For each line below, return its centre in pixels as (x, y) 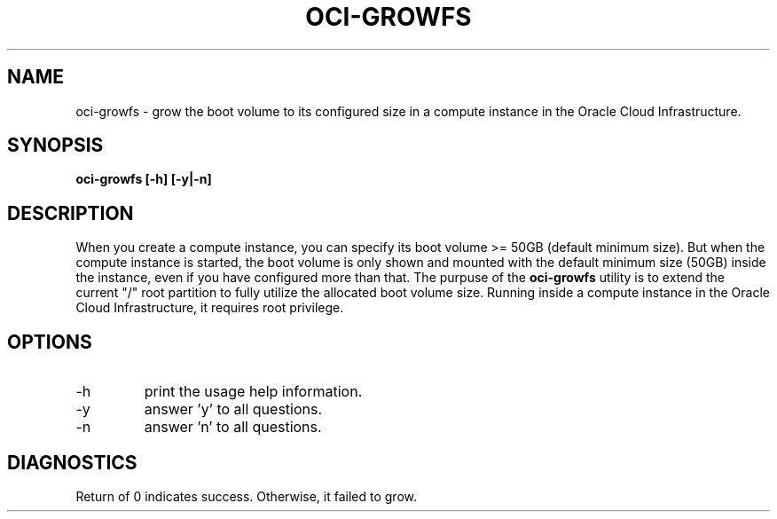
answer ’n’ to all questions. (233, 427)
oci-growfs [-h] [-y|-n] (144, 179)
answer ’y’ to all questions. (233, 409)
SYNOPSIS (55, 145)
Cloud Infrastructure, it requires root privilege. (210, 308)
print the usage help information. (253, 392)
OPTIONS (50, 342)
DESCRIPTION (71, 213)
